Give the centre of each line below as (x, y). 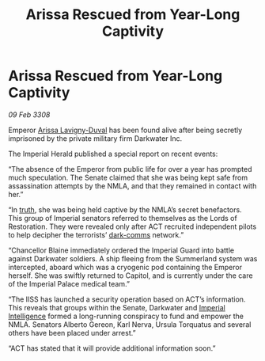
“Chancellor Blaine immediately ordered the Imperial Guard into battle (121, 250)
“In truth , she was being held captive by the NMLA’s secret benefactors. (125, 209)
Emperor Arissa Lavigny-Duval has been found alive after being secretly (125, 130)
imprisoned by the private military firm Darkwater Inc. (95, 138)
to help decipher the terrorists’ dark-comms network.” (96, 234)
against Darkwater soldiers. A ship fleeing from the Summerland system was (133, 258)
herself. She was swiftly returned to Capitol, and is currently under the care (131, 275)
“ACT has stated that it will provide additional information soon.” (112, 348)
